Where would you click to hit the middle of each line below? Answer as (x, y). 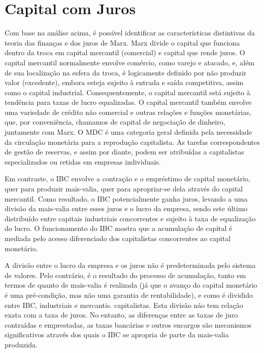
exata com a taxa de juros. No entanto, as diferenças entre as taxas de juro (121, 315)
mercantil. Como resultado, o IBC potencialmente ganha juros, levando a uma (126, 198)
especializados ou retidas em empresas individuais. (83, 161)
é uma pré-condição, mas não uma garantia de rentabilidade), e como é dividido (129, 295)
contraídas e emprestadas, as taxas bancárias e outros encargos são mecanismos (128, 324)
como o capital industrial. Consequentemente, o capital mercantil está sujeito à (127, 92)
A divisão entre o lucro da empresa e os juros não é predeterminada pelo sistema (130, 265)
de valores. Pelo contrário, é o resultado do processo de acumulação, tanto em (125, 275)
